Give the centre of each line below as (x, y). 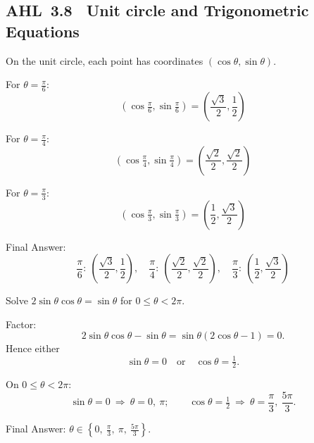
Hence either (33, 348)
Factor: (21, 324)
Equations (43, 31)
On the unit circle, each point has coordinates (105, 60)
